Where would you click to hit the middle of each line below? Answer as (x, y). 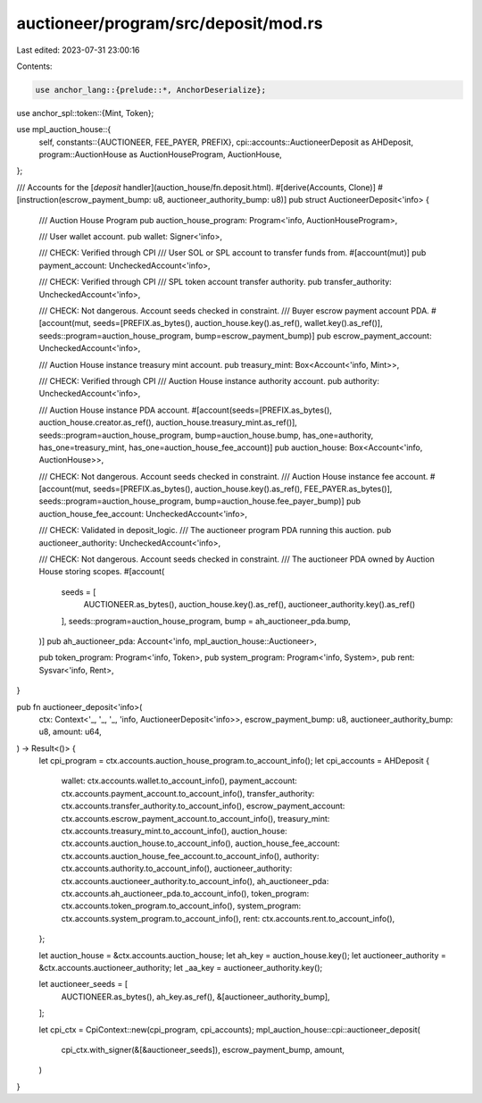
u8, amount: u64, (70, 731)
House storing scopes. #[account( (102, 572)
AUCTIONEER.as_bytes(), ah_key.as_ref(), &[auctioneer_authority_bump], (195, 997)
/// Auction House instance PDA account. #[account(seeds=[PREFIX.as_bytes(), (185, 410)
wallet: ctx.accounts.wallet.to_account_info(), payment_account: (179, 781)
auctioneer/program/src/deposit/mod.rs (170, 23)
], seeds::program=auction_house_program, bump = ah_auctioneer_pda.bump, (206, 621)
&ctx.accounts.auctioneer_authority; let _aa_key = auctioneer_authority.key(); (181, 967)
